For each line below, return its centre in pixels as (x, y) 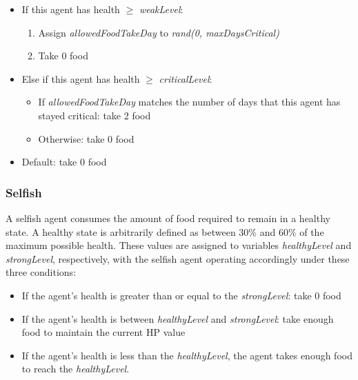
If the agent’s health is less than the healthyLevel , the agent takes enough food (187, 355)
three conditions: (41, 272)
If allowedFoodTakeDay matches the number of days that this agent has (189, 102)
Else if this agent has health (81, 78)
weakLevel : (161, 9)
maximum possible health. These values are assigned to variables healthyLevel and (179, 245)
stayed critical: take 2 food (95, 115)
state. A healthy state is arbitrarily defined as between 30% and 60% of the (165, 231)
